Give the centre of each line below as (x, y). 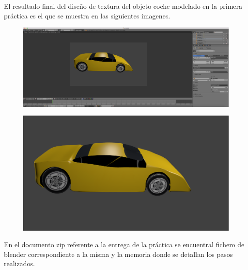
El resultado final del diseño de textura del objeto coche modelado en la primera (123, 6)
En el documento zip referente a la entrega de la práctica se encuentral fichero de (124, 244)
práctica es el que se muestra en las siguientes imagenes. (87, 15)
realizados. (19, 263)
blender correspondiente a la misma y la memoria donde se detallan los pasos (118, 254)
